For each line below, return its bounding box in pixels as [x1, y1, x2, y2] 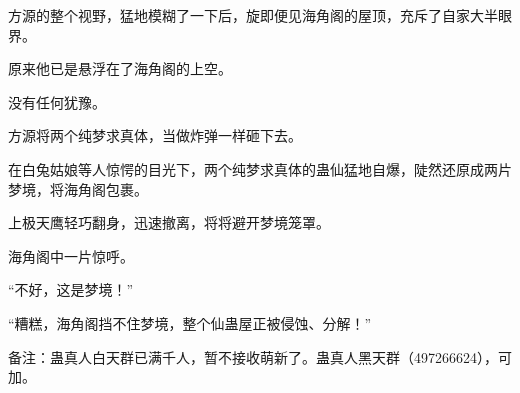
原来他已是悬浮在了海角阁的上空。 [8, 58, 232, 79]
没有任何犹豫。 [8, 91, 106, 112]
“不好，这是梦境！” [8, 279, 134, 300]
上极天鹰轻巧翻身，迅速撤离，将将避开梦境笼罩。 [8, 212, 330, 233]
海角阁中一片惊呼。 [8, 245, 134, 266]
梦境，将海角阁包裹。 [8, 178, 148, 199]
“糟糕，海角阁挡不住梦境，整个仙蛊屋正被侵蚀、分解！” [8, 312, 372, 333]
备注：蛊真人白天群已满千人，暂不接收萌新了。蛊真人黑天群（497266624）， [8, 346, 498, 367]
